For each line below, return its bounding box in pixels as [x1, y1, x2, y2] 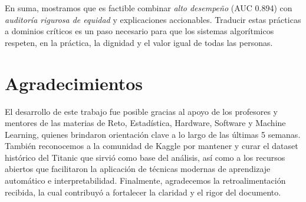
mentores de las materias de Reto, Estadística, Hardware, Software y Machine [5, 117, 286, 129]
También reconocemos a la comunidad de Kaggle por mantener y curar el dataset [5, 140, 298, 152]
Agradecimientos [5, 71, 143, 95]
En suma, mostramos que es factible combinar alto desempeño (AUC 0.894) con [5, 2, 292, 14]
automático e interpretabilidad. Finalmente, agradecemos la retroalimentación [5, 174, 286, 187]
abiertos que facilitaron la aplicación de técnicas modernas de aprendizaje [5, 163, 271, 175]
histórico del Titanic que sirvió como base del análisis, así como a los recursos [5, 151, 285, 163]
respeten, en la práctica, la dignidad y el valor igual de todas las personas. [5, 36, 273, 48]
